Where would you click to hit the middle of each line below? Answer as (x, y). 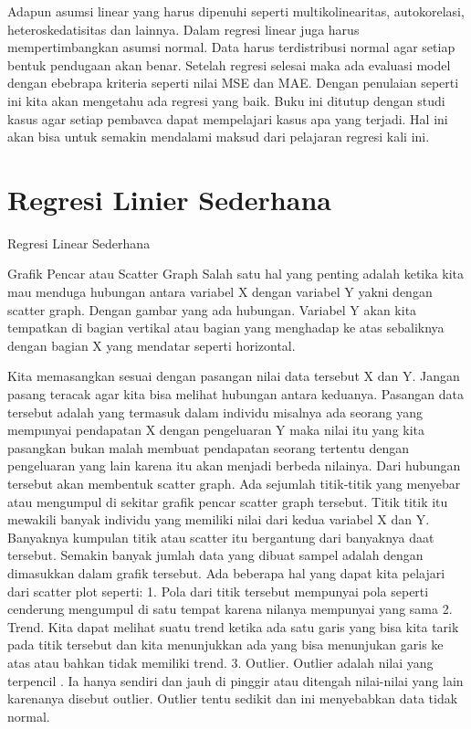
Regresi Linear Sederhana (79, 243)
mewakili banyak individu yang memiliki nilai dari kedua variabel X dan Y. (219, 519)
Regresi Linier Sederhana (169, 199)
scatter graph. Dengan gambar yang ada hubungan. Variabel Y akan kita (212, 309)
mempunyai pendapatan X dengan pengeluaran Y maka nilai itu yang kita (216, 430)
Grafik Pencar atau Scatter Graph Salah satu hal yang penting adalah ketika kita (236, 274)
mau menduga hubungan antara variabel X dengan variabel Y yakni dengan (220, 292)
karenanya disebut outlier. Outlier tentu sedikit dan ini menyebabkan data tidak (233, 698)
